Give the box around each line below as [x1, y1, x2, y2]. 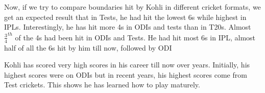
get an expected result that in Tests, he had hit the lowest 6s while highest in [4, 11, 247, 22]
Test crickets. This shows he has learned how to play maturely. [4, 79, 200, 90]
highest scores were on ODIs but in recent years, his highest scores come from [4, 69, 247, 80]
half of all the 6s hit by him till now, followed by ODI [4, 42, 172, 53]
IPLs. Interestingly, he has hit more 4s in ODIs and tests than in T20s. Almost [4, 21, 251, 32]
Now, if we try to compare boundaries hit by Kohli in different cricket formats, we [4, 2, 261, 12]
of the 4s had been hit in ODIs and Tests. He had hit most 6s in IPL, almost [15, 32, 256, 42]
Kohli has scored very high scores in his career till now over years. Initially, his [4, 59, 250, 70]
